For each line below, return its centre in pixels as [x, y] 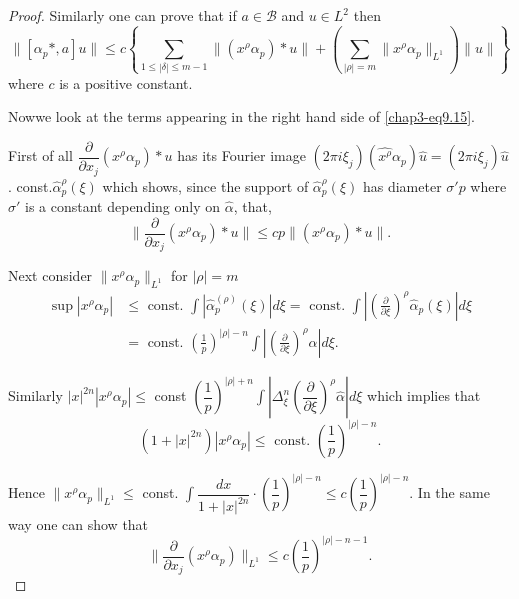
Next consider [50, 275]
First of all [40, 155]
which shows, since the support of [205, 185]
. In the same [449, 492]
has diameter [402, 185]
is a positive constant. [126, 82]
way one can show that [78, 524]
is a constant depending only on [123, 205]
